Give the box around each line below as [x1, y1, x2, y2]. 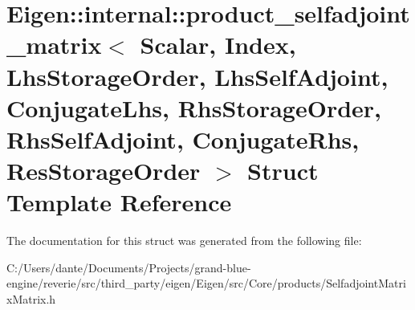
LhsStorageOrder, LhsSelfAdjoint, [6, 59, 389, 92]
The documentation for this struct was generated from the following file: [6, 232, 362, 249]
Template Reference [6, 186, 232, 218]
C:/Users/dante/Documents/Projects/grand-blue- [6, 259, 251, 275]
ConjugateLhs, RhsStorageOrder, [6, 91, 382, 124]
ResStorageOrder [6, 154, 201, 187]
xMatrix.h [6, 291, 56, 308]
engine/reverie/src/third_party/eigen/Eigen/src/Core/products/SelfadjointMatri [6, 275, 406, 292]
